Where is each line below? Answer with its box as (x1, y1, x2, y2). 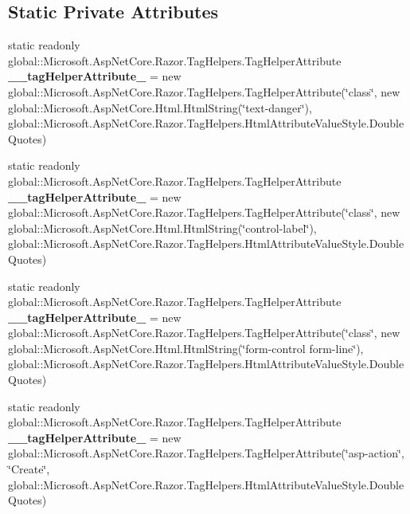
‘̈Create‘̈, (8, 461, 50, 477)
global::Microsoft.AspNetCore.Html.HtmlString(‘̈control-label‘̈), (8, 219, 317, 236)
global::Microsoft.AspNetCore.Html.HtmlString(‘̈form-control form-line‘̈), (8, 339, 364, 356)
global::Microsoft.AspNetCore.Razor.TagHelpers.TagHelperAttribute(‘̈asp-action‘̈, (8, 445, 404, 461)
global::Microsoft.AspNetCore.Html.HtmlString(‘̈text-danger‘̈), (8, 99, 312, 116)
